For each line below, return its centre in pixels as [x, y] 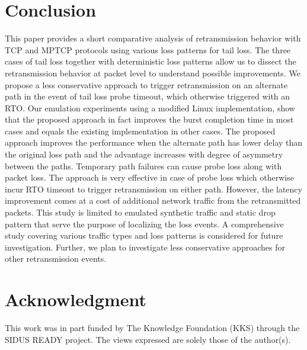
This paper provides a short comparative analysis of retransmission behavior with [153, 38]
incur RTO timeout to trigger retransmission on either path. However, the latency [153, 189]
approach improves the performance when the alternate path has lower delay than [154, 142]
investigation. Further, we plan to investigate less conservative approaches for [145, 247]
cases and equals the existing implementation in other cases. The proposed [140, 131]
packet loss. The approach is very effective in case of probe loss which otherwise [149, 177]
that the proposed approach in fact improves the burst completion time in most [149, 119]
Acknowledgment [76, 299]
